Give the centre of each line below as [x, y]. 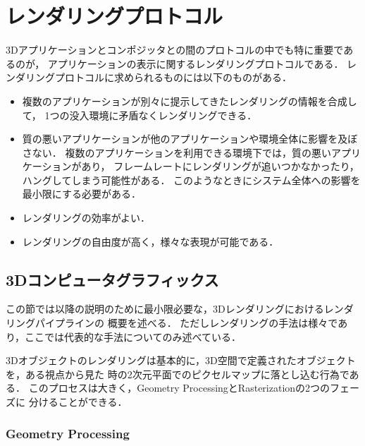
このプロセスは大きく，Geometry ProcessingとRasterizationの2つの [179, 388]
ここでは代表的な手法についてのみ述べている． [133, 336]
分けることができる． [78, 402]
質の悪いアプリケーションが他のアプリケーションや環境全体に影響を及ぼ [190, 139]
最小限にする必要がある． [81, 194]
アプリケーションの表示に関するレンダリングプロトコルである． [196, 63]
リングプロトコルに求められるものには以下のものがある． [158, 77]
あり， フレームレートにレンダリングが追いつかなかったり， [220, 166]
